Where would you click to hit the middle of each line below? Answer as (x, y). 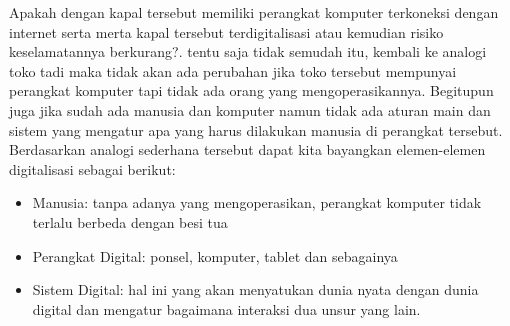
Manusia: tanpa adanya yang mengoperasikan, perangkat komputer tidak (257, 202)
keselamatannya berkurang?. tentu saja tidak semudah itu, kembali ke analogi (248, 51)
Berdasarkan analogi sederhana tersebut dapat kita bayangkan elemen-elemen (247, 149)
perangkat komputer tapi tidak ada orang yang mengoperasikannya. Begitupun (251, 90)
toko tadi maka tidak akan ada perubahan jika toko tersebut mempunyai (233, 70)
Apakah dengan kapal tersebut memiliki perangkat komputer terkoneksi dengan (254, 12)
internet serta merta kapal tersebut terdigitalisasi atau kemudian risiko (226, 31)
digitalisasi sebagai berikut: (92, 168)
